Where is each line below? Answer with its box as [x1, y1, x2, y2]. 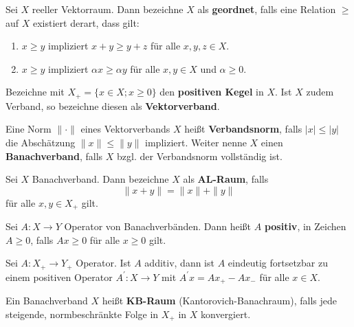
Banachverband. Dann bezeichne [32, 172, 169, 186]
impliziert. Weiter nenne [145, 135, 247, 150]
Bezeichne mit [5, 84, 65, 99]
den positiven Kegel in [159, 84, 264, 99]
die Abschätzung [5, 135, 76, 150]
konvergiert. [201, 306, 251, 321]
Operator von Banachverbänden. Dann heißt [64, 219, 252, 234]
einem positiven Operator [5, 269, 113, 284]
